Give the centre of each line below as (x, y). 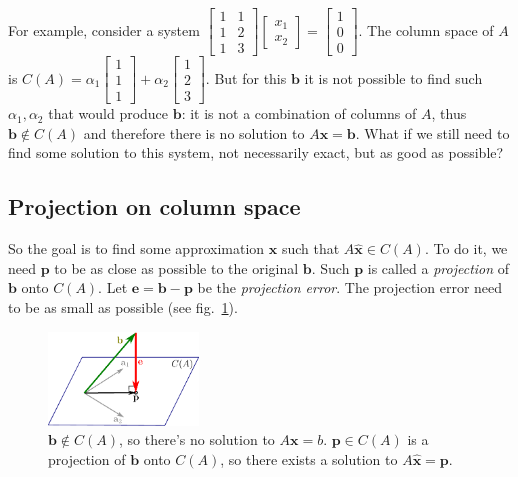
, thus (449, 113)
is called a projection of (438, 267)
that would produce (108, 113)
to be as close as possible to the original (176, 267)
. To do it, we (466, 248)
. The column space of (426, 29)
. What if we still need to (432, 132)
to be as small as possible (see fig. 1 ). (123, 306)
